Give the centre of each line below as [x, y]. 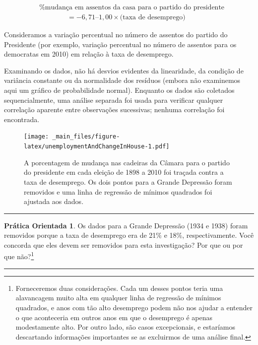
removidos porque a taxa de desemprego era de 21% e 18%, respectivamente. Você [129, 235]
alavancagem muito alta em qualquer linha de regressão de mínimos [118, 298]
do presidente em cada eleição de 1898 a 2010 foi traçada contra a [124, 172]
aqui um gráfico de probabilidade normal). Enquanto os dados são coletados [119, 90]
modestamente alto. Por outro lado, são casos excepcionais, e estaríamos [125, 327]
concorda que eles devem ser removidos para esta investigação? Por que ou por [124, 244]
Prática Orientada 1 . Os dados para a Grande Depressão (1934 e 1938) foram [126, 225]
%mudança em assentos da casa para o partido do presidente [132, 8]
